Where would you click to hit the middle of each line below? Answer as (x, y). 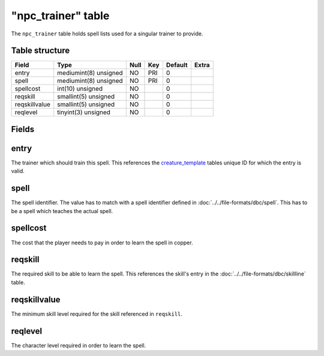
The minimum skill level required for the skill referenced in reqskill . (97, 314)
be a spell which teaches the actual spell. (62, 211)
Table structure (40, 51)
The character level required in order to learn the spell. (79, 345)
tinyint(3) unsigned (84, 112)
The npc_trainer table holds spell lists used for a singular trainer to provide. (107, 34)
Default (177, 65)
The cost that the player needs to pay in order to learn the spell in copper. (102, 243)
